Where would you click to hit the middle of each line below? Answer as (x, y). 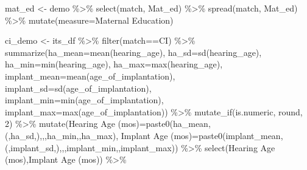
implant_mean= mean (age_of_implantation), (90, 76)
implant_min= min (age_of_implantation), (84, 100)
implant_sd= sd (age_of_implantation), (78, 88)
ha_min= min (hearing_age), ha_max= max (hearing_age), (114, 64)
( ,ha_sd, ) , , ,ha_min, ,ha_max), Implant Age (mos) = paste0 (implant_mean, (144, 135)
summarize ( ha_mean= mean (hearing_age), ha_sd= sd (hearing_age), (133, 52)
